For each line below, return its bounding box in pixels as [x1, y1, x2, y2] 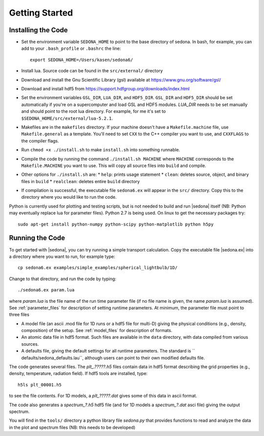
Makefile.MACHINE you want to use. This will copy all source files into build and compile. [21, 163, 206, 168]
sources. [21, 341, 39, 347]
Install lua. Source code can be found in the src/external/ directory [21, 68, 163, 74]
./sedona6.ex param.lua [18, 287, 75, 293]
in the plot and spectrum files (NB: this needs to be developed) [9, 424, 135, 430]
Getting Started [9, 7, 73, 18]
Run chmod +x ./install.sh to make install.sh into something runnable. [21, 147, 180, 153]
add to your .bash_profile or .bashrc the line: [21, 45, 121, 51]
